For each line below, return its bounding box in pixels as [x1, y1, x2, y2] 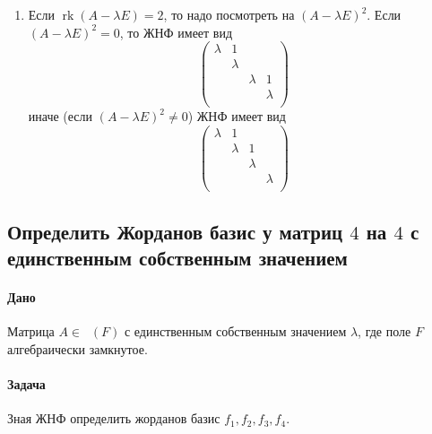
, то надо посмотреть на [163, 5, 295, 23]
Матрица [7, 322, 55, 341]
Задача [7, 374, 46, 393]
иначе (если [28, 107, 93, 126]
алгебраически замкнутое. [7, 339, 148, 358]
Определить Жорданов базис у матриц [7, 217, 343, 245]
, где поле [358, 322, 411, 341]
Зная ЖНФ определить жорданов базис [7, 409, 220, 428]
